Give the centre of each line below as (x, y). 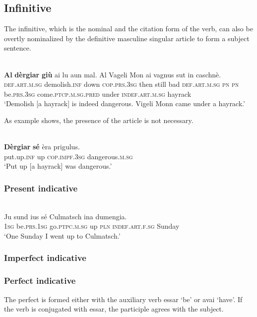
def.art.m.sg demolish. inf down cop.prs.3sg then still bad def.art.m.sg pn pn (122, 84)
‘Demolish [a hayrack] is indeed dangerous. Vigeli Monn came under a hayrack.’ (125, 103)
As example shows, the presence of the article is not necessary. (99, 120)
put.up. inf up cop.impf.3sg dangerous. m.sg (68, 156)
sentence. (18, 48)
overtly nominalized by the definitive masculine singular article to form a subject (127, 38)
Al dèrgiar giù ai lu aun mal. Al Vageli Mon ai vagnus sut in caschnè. (113, 74)
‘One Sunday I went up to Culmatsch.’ (62, 235)
